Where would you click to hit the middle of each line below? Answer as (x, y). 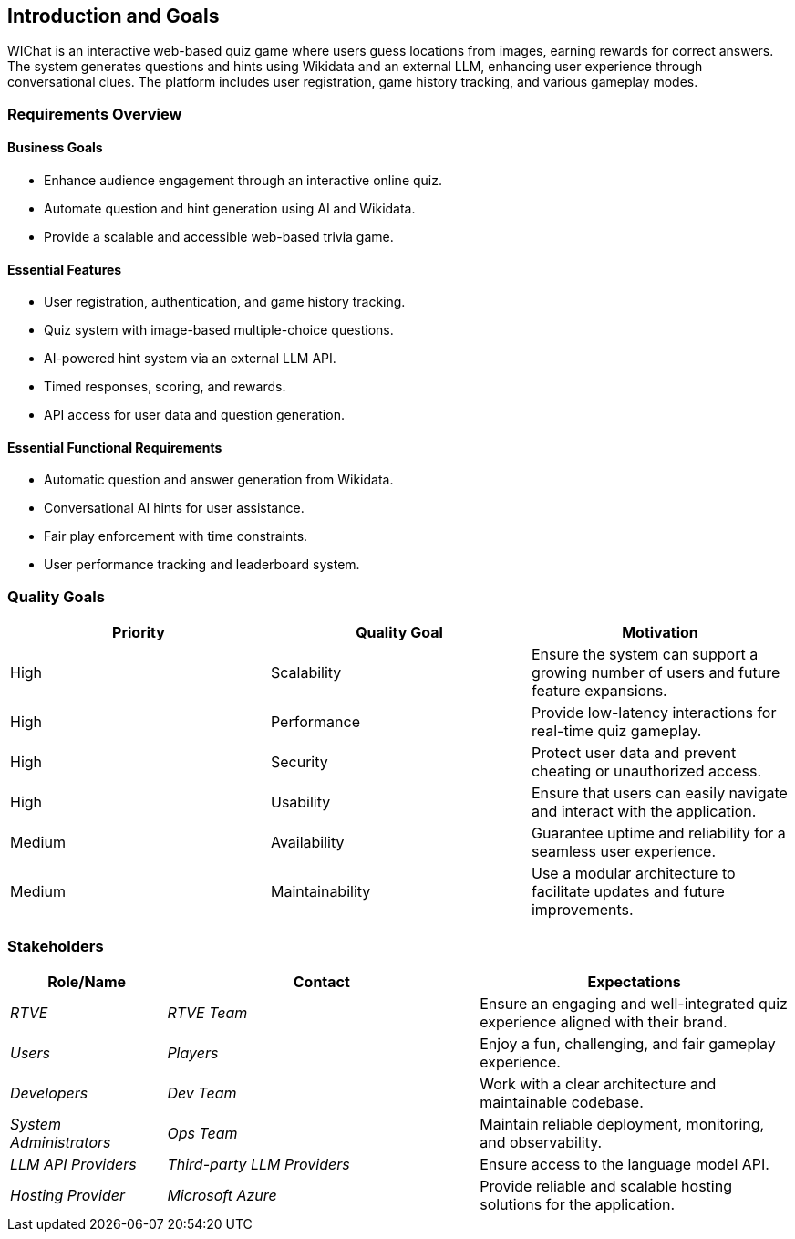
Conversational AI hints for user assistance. (174, 508)
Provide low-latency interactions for (654, 713)
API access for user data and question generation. (194, 415)
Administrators (61, 1142)
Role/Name (87, 981)
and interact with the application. (644, 812)
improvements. (582, 910)
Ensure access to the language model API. (625, 1164)
